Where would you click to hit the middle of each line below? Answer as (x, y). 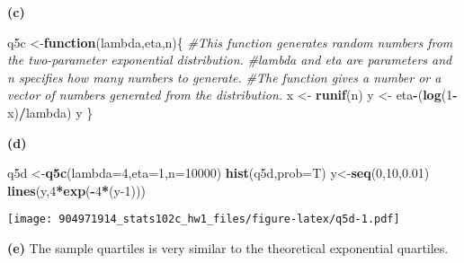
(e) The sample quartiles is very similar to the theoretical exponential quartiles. (228, 248)
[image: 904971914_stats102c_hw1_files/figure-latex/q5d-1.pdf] (204, 219)
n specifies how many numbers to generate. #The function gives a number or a (224, 77)
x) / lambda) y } (50, 112)
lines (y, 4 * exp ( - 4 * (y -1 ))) (76, 190)
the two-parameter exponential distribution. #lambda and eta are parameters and (230, 60)
